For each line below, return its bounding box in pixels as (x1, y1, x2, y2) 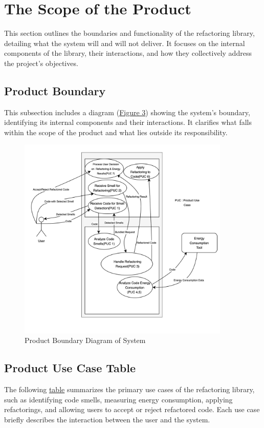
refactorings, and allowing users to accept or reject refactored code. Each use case (4, 404, 260, 415)
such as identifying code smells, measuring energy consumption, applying (4, 394, 233, 404)
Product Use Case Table (4, 360, 136, 376)
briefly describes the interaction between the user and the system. (4, 414, 210, 424)
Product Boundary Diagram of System (25, 335, 146, 346)
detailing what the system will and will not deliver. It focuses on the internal (4, 37, 245, 48)
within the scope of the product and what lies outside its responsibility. (4, 126, 228, 137)
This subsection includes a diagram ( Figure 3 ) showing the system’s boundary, (4, 106, 250, 117)
